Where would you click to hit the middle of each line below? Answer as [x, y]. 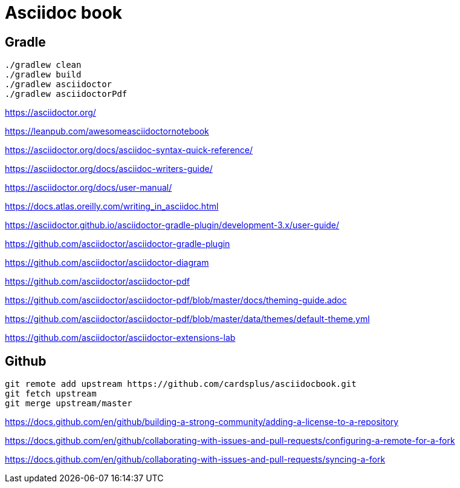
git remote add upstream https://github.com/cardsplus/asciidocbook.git [181, 384]
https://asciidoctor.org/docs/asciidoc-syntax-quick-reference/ [129, 150]
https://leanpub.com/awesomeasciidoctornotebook [107, 131]
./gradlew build [43, 75]
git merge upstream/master [69, 404]
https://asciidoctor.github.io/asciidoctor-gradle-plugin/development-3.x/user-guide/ [172, 225]
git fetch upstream [51, 394]
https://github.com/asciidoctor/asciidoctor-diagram [107, 263]
